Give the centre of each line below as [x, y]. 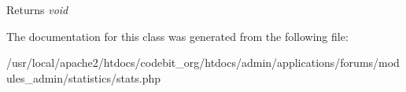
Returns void [37, 9]
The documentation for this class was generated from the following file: [177, 36]
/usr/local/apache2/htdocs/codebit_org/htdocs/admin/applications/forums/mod [203, 63]
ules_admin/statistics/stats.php [84, 77]
